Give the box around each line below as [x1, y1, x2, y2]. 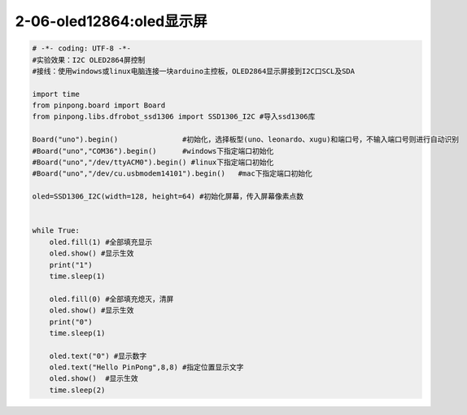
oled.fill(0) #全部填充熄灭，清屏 [49, 294, 174, 304]
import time [32, 90, 81, 98]
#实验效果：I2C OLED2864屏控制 [32, 55, 146, 64]
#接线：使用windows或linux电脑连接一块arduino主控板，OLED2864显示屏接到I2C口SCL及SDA [32, 66, 356, 76]
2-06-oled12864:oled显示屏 [15, 12, 207, 30]
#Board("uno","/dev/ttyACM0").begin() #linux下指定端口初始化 [32, 158, 274, 167]
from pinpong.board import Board [32, 101, 166, 110]
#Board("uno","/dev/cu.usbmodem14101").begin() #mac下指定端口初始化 [32, 169, 312, 178]
